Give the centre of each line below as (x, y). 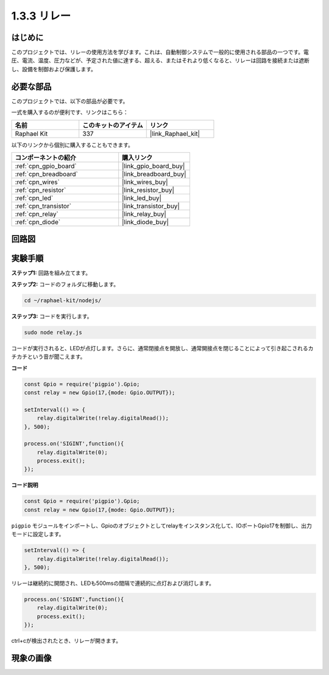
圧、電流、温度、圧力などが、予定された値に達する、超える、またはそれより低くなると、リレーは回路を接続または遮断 (161, 60)
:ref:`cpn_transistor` (43, 206)
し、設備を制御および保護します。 (54, 69)
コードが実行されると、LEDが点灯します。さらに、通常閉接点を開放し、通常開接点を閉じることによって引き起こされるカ (162, 348)
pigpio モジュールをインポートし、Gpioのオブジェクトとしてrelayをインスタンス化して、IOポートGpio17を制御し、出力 (161, 525)
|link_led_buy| (142, 198)
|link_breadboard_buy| (154, 174)
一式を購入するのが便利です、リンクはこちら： (70, 112)
